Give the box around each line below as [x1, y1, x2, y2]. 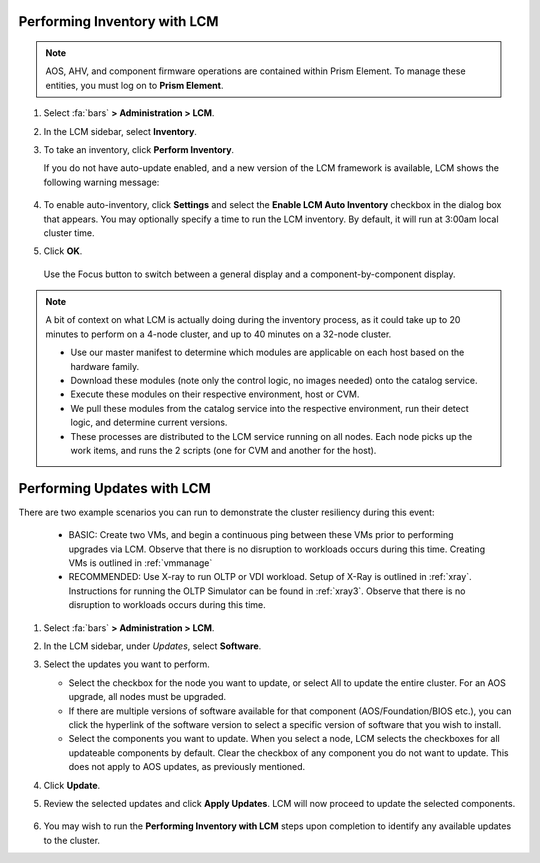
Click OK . [43, 245, 83, 257]
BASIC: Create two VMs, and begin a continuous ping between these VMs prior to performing [68, 529, 454, 541]
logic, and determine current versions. [70, 416, 228, 429]
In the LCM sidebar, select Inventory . [43, 125, 197, 137]
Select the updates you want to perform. [43, 658, 210, 670]
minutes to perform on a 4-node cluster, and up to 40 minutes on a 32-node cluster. [45, 328, 392, 340]
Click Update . [43, 779, 101, 791]
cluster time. [43, 226, 95, 239]
